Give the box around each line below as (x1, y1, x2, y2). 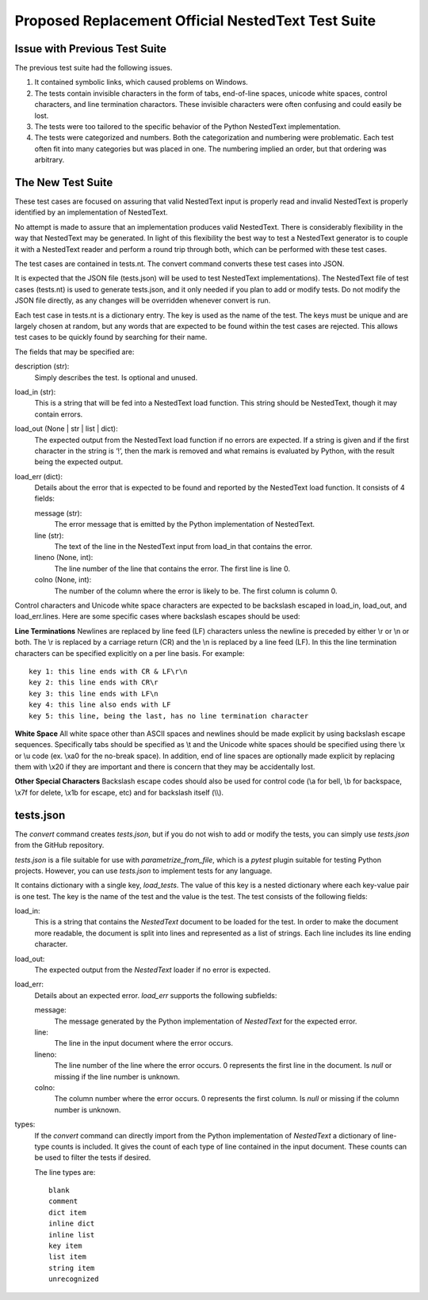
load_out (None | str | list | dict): (14, 424, 118, 433)
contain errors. (34, 409, 83, 419)
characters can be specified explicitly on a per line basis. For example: (14, 648, 245, 658)
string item (48, 1264, 95, 1272)
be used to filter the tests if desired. (34, 1153, 151, 1162)
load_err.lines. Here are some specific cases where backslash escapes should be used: (14, 612, 300, 621)
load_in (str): (14, 387, 56, 396)
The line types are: (34, 1167, 96, 1176)
